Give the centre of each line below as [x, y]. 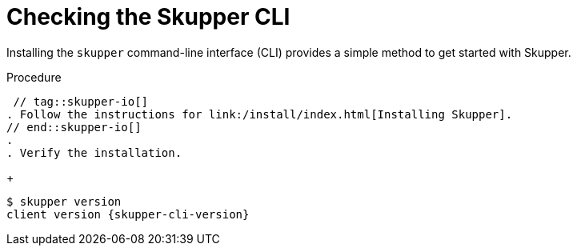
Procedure [34, 77]
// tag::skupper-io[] [81, 101]
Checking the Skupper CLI [148, 17]
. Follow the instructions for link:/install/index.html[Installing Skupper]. [260, 114]
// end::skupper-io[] [74, 127]
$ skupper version [64, 201]
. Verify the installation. [94, 152]
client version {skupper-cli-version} [128, 214]
